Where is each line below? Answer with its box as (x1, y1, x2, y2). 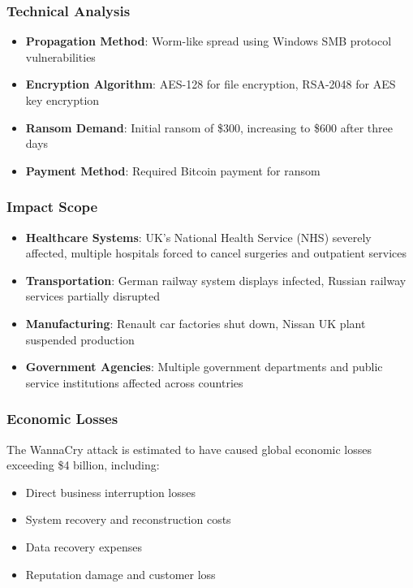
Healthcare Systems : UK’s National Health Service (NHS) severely (25, 228, 372, 245)
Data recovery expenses (25, 538, 142, 555)
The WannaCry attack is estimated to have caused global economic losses (6, 440, 372, 457)
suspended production (25, 331, 135, 348)
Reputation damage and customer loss (25, 565, 216, 582)
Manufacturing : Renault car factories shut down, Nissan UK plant (25, 314, 366, 331)
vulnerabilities (25, 48, 96, 65)
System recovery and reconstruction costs (25, 511, 231, 528)
